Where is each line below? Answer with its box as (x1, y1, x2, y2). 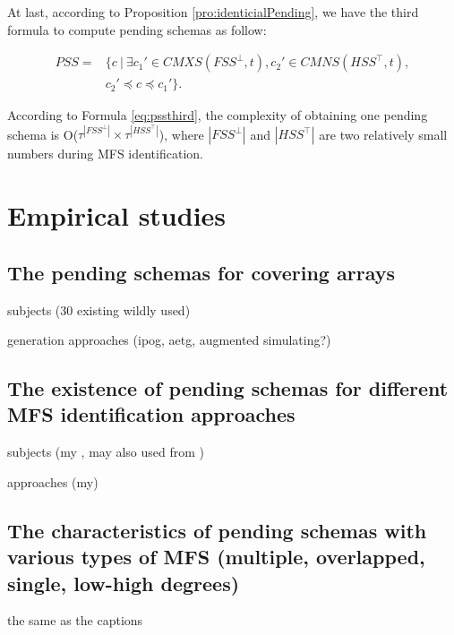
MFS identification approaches (7, 400, 296, 428)
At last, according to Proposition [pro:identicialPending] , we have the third (7, 3, 419, 21)
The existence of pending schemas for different (7, 374, 449, 402)
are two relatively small (319, 124, 448, 143)
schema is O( (7, 124, 79, 143)
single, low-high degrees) (7, 569, 240, 596)
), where (158, 124, 204, 143)
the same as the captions (7, 611, 143, 630)
